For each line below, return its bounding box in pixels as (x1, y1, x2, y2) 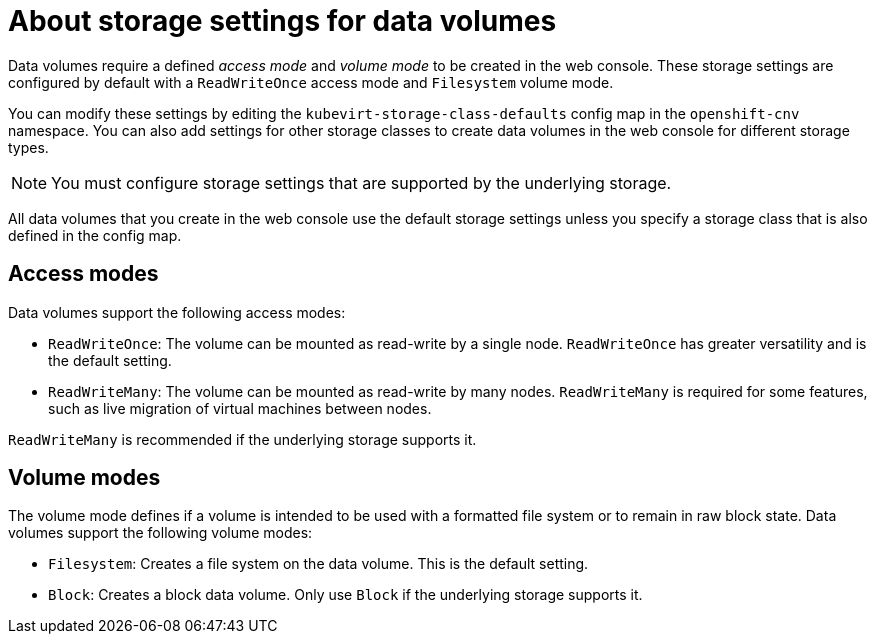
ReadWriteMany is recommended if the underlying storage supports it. (8, 430, 477, 448)
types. (8, 138, 49, 156)
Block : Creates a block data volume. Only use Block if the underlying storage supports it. (48, 586, 643, 604)
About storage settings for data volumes (8, 4, 557, 38)
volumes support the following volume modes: (8, 524, 313, 542)
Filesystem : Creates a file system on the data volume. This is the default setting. (48, 555, 589, 573)
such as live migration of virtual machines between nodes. (48, 399, 432, 417)
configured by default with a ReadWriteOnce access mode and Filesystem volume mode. (8, 73, 614, 91)
